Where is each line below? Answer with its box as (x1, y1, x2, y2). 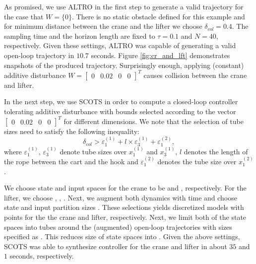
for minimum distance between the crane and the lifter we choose (4, 21, 202, 31)
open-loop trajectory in (4, 50, 74, 60)
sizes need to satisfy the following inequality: (4, 126, 139, 136)
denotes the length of (184, 146, 248, 156)
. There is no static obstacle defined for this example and (71, 11, 245, 21)
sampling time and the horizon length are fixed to (4, 30, 155, 41)
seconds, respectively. (9, 251, 74, 261)
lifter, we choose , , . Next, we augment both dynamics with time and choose (4, 192, 237, 202)
